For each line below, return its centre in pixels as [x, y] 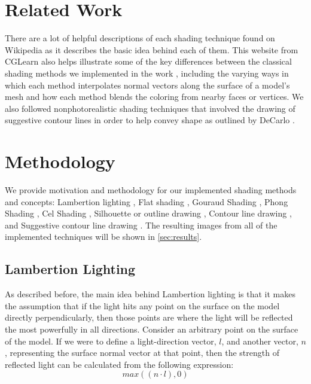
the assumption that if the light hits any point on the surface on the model [142, 305]
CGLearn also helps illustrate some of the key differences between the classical [148, 61]
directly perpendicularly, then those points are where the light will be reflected [149, 317]
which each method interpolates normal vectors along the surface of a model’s [147, 85]
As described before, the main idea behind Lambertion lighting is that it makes [150, 294]
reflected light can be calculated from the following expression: [119, 364]
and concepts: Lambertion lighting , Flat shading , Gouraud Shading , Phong [147, 201]
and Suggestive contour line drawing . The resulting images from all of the [141, 225]
